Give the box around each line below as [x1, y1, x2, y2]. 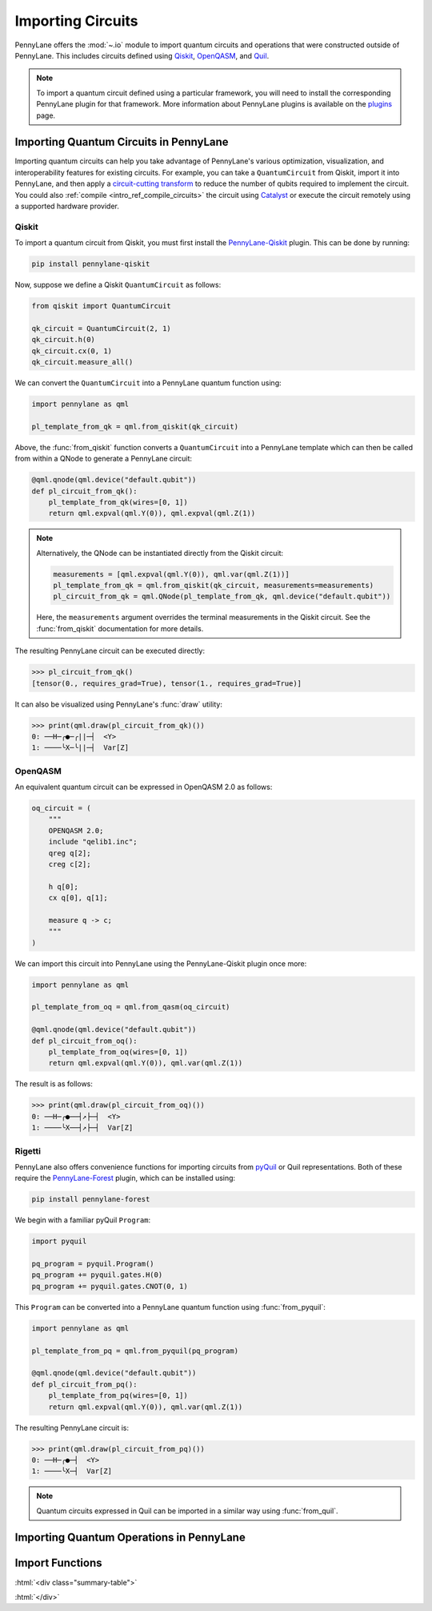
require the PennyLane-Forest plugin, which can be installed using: [14, 1174, 236, 1183]
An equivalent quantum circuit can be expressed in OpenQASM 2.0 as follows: [14, 782, 273, 792]
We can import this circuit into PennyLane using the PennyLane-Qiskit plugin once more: [14, 958, 307, 969]
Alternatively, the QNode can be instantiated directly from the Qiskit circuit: [36, 548, 284, 558]
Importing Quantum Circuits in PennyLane [14, 135, 229, 149]
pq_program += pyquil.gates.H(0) [31, 1271, 163, 1279]
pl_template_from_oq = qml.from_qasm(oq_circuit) [31, 1002, 230, 1012]
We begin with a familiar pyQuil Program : [14, 1215, 151, 1225]
